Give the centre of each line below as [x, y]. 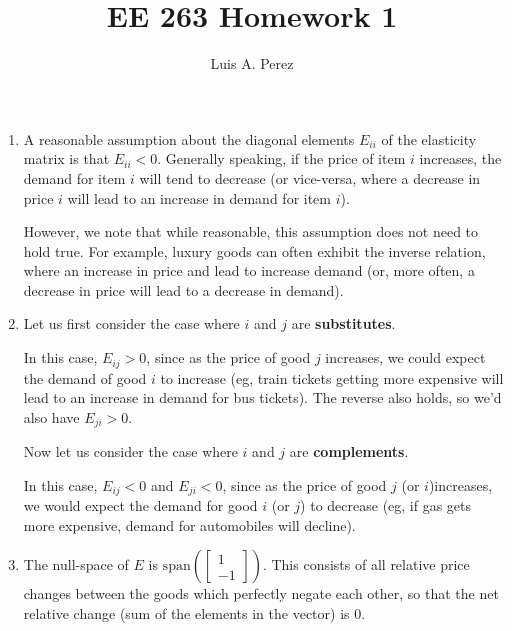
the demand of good [85, 377]
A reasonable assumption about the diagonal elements [189, 138]
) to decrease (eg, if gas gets [386, 505]
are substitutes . [343, 323]
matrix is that [66, 158]
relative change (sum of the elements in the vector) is [186, 612]
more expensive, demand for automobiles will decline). [189, 524]
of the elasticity [429, 138]
